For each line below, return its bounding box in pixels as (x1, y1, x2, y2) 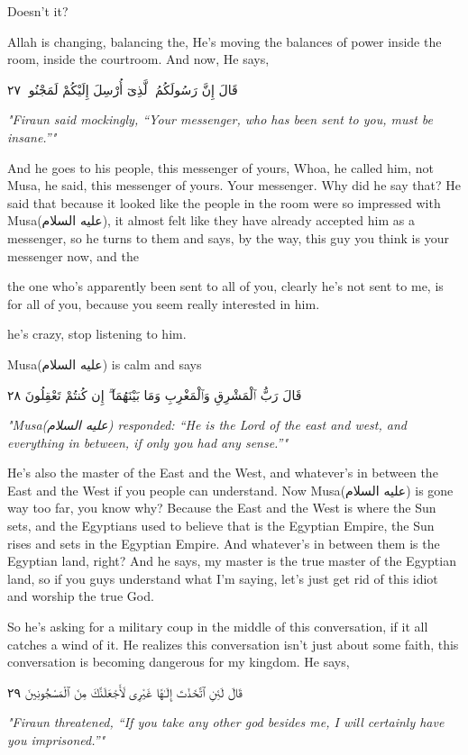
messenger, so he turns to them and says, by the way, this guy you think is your (7, 228, 449, 247)
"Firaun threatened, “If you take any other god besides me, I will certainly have (7, 713, 445, 732)
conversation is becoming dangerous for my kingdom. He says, (7, 652, 350, 671)
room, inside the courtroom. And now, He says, (7, 50, 270, 68)
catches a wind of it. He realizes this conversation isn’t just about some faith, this (7, 634, 459, 653)
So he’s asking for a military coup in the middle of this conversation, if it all (7, 617, 428, 636)
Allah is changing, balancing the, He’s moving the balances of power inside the (7, 32, 442, 50)
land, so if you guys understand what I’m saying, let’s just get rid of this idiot (7, 569, 438, 587)
